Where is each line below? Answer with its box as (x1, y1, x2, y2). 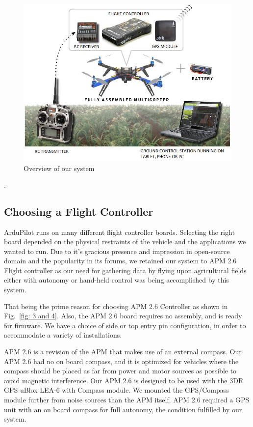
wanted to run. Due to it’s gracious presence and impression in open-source (4, 246, 230, 256)
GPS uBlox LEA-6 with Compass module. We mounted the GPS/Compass (4, 385, 229, 395)
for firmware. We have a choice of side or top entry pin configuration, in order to (4, 320, 246, 330)
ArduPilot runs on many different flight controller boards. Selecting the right (4, 227, 235, 237)
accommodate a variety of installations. (4, 330, 122, 340)
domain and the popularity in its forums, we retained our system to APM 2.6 (4, 256, 237, 266)
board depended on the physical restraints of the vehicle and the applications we (4, 236, 246, 247)
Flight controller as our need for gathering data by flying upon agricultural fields (4, 265, 247, 275)
